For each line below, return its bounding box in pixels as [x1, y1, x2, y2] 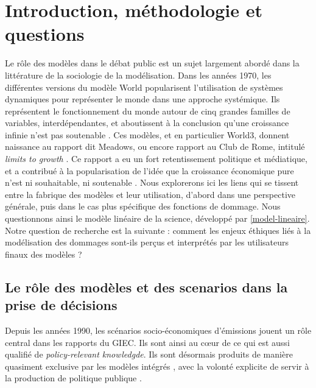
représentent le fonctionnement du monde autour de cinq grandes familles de [5, 104, 290, 117]
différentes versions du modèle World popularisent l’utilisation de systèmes [5, 80, 283, 93]
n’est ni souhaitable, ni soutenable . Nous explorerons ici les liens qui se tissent [5, 176, 299, 189]
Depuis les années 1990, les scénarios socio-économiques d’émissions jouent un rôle [5, 324, 312, 336]
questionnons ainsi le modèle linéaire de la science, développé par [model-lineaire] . [5, 212, 310, 225]
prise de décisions [5, 295, 118, 314]
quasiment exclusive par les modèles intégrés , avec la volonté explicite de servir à [5, 359, 309, 372]
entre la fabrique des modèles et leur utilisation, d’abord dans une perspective [5, 188, 295, 200]
